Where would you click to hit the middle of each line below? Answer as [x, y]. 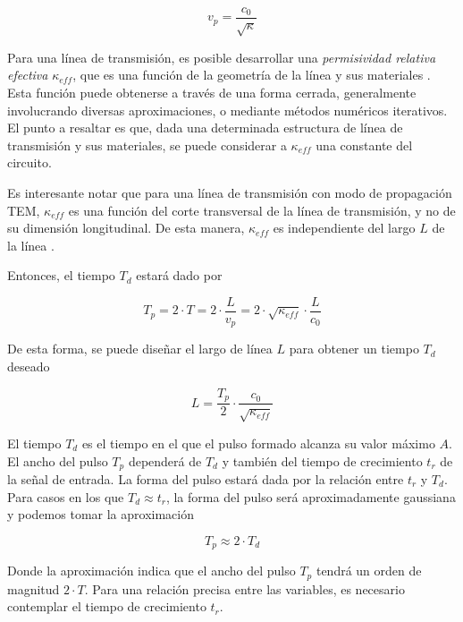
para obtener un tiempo [354, 349]
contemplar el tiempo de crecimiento [107, 606]
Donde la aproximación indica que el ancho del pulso [152, 571]
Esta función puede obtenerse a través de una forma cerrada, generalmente [212, 93]
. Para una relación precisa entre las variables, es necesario [244, 588]
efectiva [28, 75]
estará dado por [179, 275]
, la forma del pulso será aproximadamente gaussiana [311, 496]
